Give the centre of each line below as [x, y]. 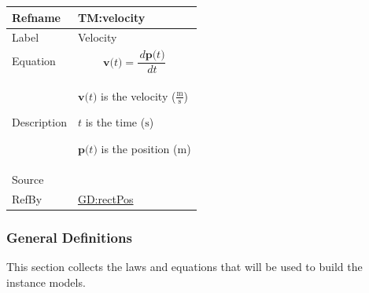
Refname [36, 17]
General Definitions [69, 237]
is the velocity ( [138, 95]
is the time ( [115, 122]
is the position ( [139, 148]
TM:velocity [111, 17]
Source [28, 179]
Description [39, 122]
